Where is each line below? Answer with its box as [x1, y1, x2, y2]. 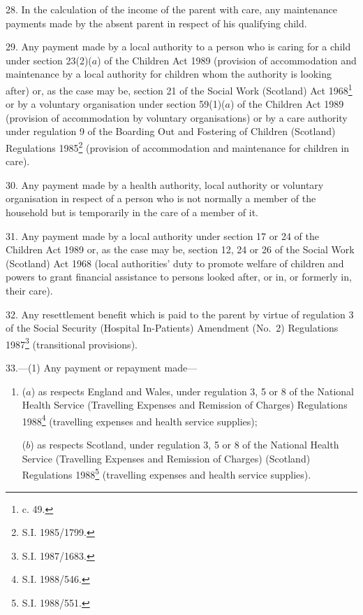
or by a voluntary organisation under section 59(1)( [6, 97, 225, 111]
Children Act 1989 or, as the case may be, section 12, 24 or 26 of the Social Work [6, 242, 355, 257]
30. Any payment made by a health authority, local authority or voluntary [6, 177, 324, 192]
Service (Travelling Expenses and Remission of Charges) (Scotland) [22, 451, 311, 465]
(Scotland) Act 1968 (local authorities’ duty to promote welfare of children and [6, 255, 344, 270]
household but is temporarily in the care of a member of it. [6, 205, 258, 220]
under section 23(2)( [6, 52, 92, 67]
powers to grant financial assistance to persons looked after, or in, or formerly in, [6, 269, 352, 284]
